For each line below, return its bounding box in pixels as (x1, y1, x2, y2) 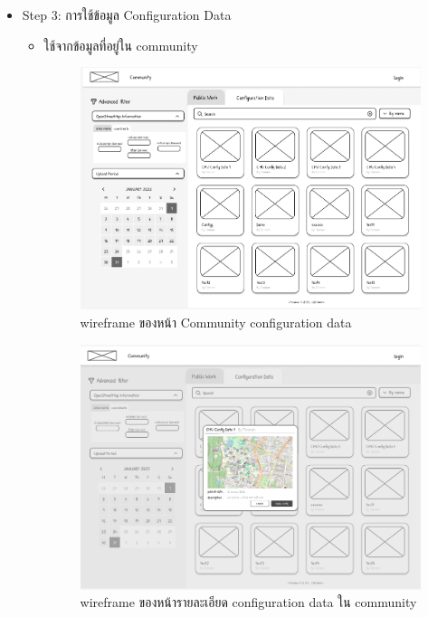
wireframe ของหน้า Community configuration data (80, 313, 352, 332)
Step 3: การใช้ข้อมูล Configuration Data (22, 5, 232, 24)
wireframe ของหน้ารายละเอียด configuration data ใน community (80, 593, 417, 612)
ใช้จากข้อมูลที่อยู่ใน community (43, 35, 198, 54)
